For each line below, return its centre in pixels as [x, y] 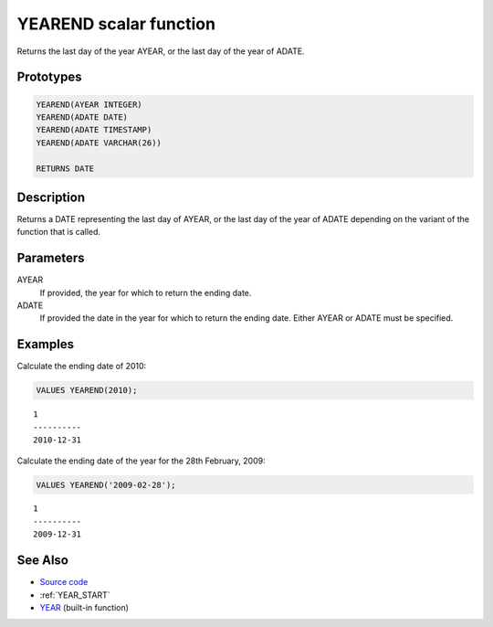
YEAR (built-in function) [84, 607]
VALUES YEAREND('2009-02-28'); [106, 485]
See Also [42, 561]
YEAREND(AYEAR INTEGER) [89, 104]
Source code [64, 582]
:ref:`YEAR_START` [75, 595]
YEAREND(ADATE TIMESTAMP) [94, 130]
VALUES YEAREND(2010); [87, 390]
